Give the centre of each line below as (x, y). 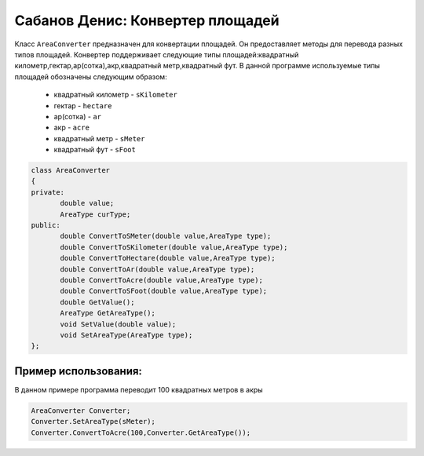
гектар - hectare (83, 105)
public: (46, 225)
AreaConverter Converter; (81, 410)
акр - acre (72, 128)
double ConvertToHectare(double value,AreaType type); (168, 258)
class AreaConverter (70, 170)
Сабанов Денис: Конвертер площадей (147, 20)
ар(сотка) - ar (78, 116)
